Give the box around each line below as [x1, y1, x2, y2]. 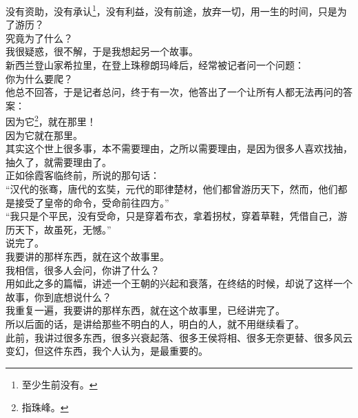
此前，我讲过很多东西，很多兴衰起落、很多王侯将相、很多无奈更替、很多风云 [6, 330, 352, 344]
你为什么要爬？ [6, 71, 73, 85]
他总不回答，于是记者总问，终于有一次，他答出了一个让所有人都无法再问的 [6, 85, 343, 99]
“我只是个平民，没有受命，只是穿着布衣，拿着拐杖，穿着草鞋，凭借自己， [6, 209, 338, 223]
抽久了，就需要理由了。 [6, 154, 112, 169]
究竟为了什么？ [6, 30, 73, 45]
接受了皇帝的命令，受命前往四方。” [14, 195, 169, 209]
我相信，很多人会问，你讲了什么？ [6, 262, 160, 277]
